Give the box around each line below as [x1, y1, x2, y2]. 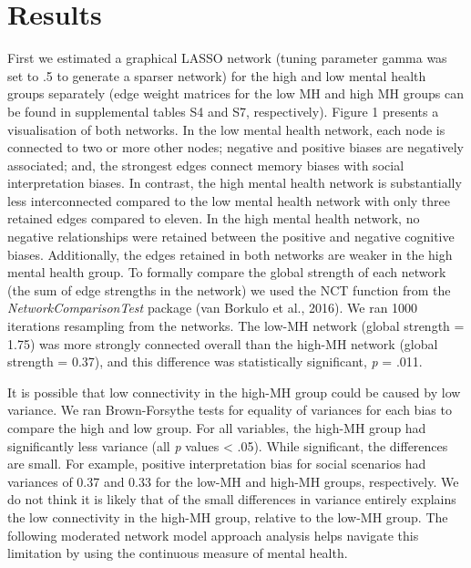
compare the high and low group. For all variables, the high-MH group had [7, 418, 426, 437]
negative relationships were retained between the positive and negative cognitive [7, 227, 455, 246]
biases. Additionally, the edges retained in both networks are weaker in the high [7, 244, 453, 263]
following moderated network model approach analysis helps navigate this [7, 525, 419, 544]
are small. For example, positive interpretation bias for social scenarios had [7, 454, 426, 473]
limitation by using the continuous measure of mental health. [7, 543, 348, 563]
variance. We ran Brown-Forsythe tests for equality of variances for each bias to [7, 400, 452, 419]
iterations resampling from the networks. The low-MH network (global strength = [7, 316, 465, 336]
